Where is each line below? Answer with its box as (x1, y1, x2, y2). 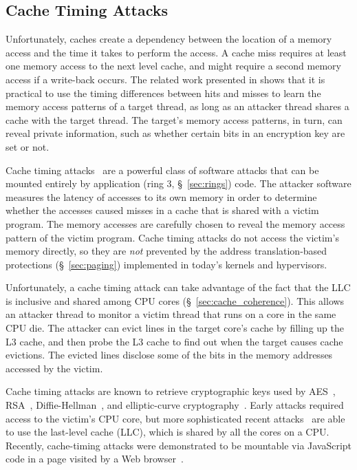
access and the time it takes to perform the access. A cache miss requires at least (6, 45, 347, 59)
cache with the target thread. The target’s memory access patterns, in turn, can (6, 112, 343, 127)
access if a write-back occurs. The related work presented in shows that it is (6, 72, 325, 86)
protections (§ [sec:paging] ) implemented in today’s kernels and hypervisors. (6, 257, 327, 271)
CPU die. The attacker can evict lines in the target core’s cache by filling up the (6, 321, 344, 335)
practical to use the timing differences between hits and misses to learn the (6, 85, 321, 100)
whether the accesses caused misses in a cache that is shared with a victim (6, 203, 319, 217)
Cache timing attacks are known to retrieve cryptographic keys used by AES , (6, 384, 336, 398)
